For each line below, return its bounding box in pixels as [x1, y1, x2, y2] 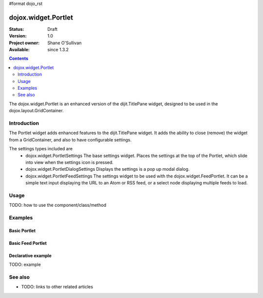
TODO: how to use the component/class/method [9, 202, 107, 208]
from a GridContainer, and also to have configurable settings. [9, 137, 131, 142]
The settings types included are [9, 146, 73, 152]
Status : [9, 26, 24, 32]
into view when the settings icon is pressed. [25, 159, 114, 165]
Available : [9, 47, 30, 53]
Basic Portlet [9, 227, 36, 234]
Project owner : [9, 40, 40, 46]
